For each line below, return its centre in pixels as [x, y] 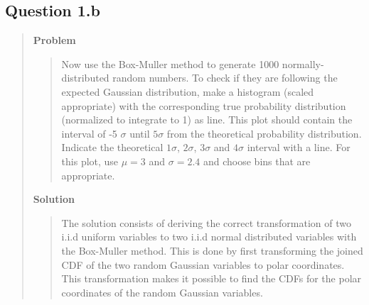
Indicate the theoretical [112, 147]
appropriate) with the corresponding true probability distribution [204, 105]
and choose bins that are [257, 161]
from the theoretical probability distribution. [264, 133]
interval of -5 [89, 133]
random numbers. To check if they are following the [225, 78]
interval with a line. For [299, 147]
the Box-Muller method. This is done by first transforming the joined [212, 250]
